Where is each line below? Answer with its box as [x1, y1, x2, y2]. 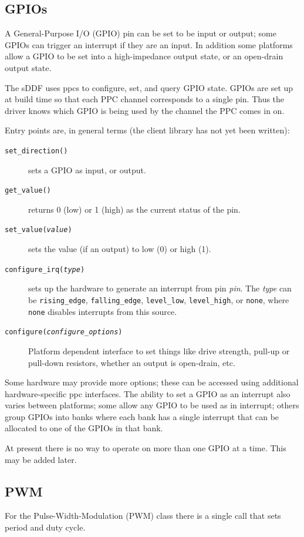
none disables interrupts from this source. [28, 305, 177, 317]
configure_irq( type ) [5, 265, 85, 274]
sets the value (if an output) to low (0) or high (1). [28, 243, 211, 255]
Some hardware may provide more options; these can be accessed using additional [5, 376, 299, 388]
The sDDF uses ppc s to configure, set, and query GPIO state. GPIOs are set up [5, 81, 293, 93]
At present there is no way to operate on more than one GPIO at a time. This [5, 442, 286, 454]
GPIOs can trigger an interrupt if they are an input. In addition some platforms [5, 38, 293, 51]
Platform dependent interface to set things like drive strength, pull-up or [28, 344, 290, 357]
